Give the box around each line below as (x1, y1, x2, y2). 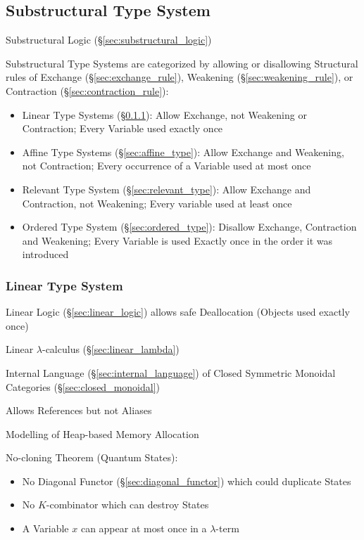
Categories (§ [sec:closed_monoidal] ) (6, 379, 160, 394)
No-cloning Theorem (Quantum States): (6, 450, 178, 465)
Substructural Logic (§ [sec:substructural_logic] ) (6, 32, 212, 47)
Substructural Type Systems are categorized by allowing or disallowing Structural (6, 56, 358, 70)
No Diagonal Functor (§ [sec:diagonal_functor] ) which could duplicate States (22, 473, 351, 488)
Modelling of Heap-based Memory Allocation (6, 426, 199, 441)
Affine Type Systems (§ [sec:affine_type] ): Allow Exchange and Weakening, (22, 144, 344, 159)
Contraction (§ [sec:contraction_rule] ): (6, 83, 169, 98)
